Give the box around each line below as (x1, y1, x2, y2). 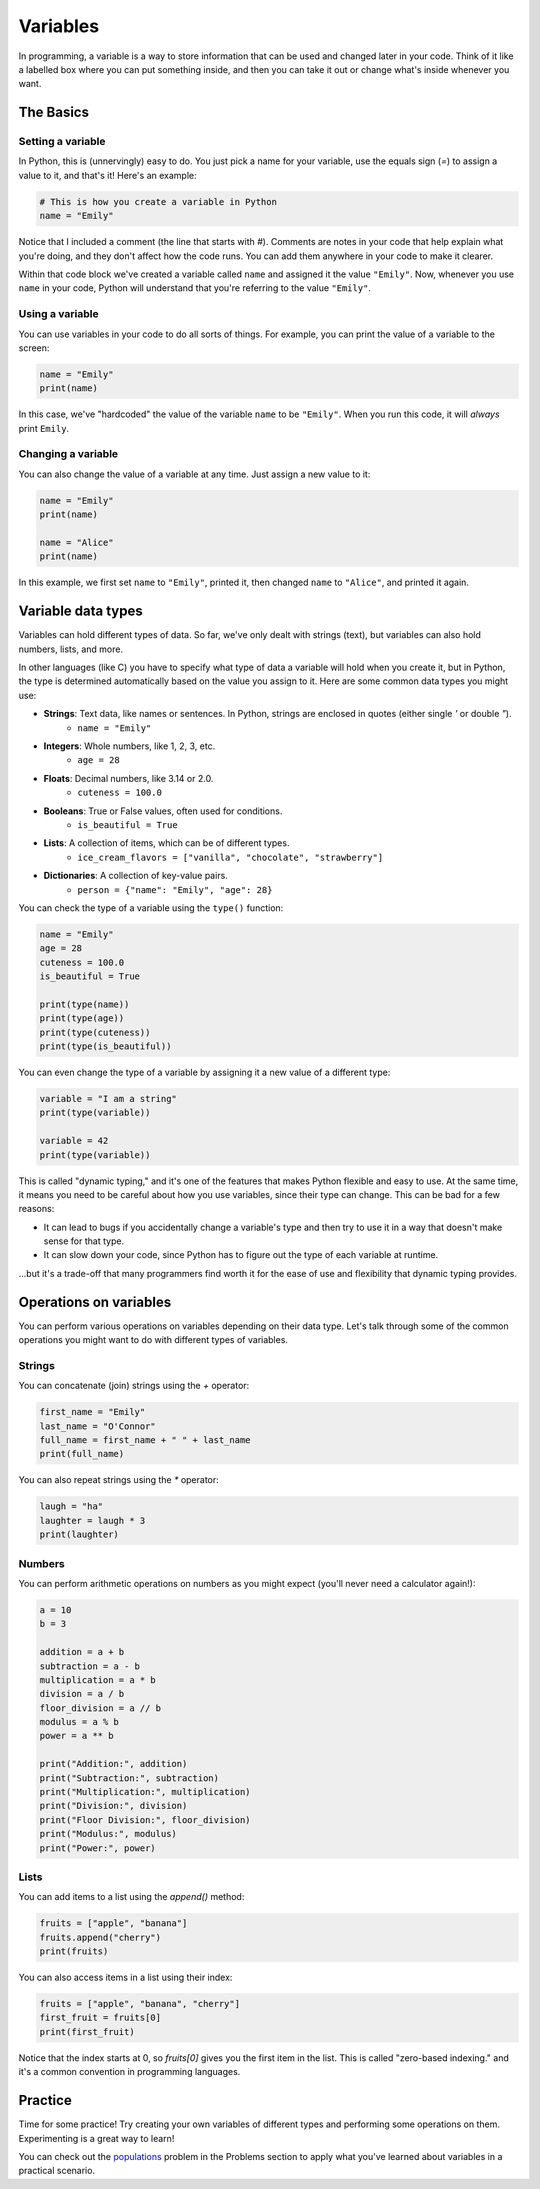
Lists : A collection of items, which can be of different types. (43, 837, 290, 849)
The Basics (18, 104, 90, 121)
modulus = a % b (39, 1716, 120, 1728)
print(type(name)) (39, 998, 130, 1010)
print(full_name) (39, 1448, 125, 1460)
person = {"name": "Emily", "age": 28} (77, 884, 273, 895)
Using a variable (18, 307, 99, 321)
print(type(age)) (39, 1013, 125, 1024)
